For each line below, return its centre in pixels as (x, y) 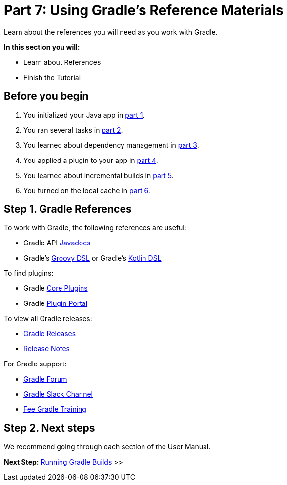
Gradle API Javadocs (57, 243)
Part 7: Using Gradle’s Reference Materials (144, 10)
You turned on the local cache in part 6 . (87, 190)
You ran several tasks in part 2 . (73, 130)
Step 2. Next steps (50, 428)
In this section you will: (42, 47)
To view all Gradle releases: (48, 319)
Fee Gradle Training (55, 409)
